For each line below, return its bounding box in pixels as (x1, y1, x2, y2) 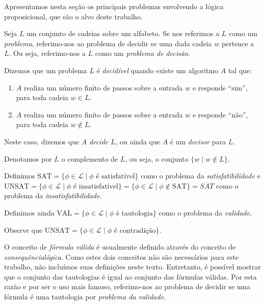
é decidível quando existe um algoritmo (96, 65, 219, 75)
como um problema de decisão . (95, 48, 191, 58)
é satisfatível (96, 173, 135, 180)
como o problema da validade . (158, 207, 252, 218)
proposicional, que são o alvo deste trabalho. (4, 11, 143, 21)
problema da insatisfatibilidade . (4, 190, 102, 201)
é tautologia (116, 209, 153, 217)
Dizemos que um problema (4, 65, 87, 75)
